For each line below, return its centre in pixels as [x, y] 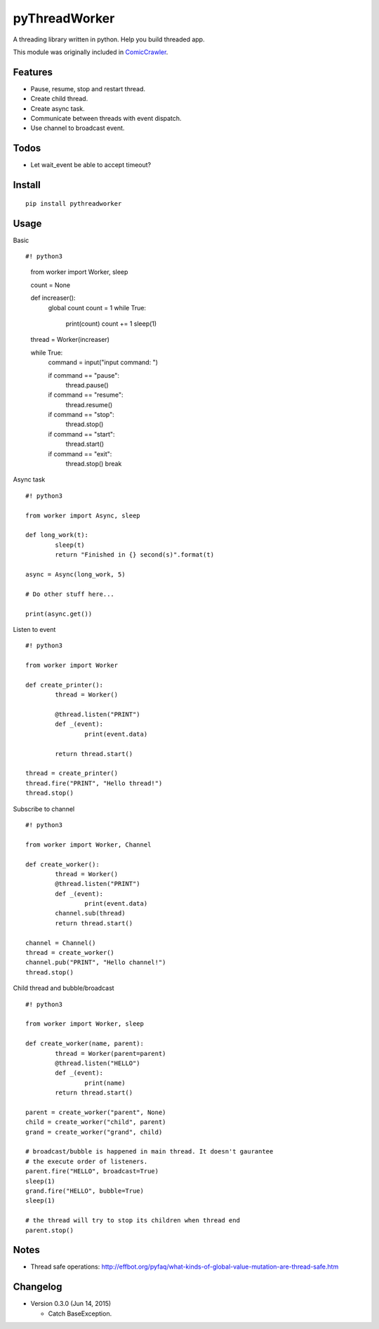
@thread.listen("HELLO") [98, 1063]
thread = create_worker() [70, 953]
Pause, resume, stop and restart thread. [88, 88]
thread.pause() [87, 385]
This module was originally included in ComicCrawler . [91, 52]
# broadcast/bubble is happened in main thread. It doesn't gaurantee [149, 1152]
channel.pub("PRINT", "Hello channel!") [96, 963]
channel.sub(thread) [90, 913]
